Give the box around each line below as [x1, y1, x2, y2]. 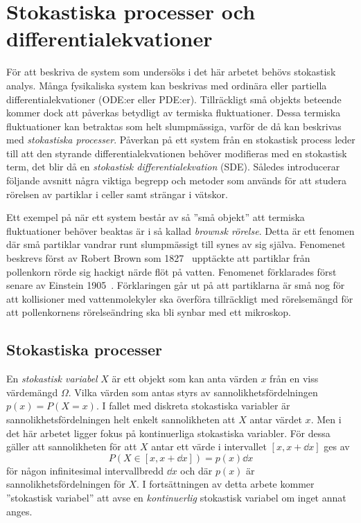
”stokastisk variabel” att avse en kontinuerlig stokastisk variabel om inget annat [6, 490, 346, 504]
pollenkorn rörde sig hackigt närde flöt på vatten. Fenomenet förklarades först [6, 264, 337, 278]
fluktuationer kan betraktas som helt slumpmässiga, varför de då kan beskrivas [6, 118, 342, 133]
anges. [6, 504, 33, 518]
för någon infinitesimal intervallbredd [6, 463, 164, 477]
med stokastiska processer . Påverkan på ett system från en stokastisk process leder [6, 132, 355, 147]
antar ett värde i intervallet [151, 439, 267, 454]
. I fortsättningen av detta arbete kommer [137, 477, 315, 491]
